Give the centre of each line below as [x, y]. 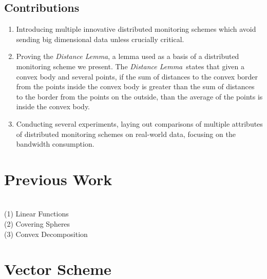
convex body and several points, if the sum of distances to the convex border [137, 76]
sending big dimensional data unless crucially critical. [100, 39]
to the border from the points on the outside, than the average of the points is [139, 96]
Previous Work [58, 179]
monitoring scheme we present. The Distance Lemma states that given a [130, 66]
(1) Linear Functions [36, 214]
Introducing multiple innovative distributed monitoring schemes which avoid [136, 29]
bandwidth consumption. [55, 144]
